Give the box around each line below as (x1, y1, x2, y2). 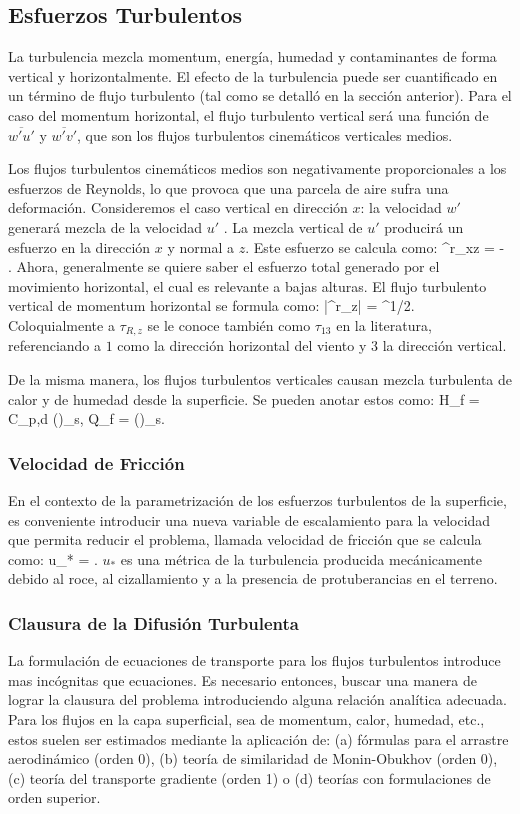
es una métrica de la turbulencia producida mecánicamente (120, 548, 482, 569)
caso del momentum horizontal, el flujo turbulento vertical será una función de (8, 104, 489, 125)
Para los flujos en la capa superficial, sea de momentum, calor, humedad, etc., (8, 708, 485, 729)
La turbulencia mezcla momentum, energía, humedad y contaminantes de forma (8, 46, 497, 67)
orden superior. (8, 787, 101, 808)
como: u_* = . (8, 548, 98, 569)
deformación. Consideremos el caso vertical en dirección (8, 197, 348, 218)
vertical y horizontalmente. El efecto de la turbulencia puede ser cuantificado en (8, 65, 498, 86)
